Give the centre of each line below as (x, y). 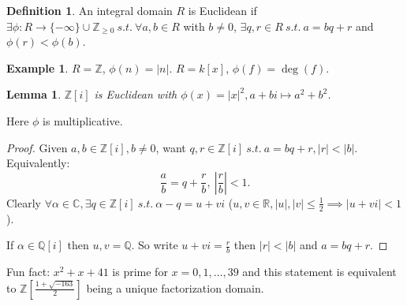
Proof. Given (37, 147)
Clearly (24, 202)
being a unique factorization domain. (175, 287)
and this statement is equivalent (319, 271)
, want (171, 147)
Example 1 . (37, 67)
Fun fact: (28, 271)
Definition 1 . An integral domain (90, 10)
